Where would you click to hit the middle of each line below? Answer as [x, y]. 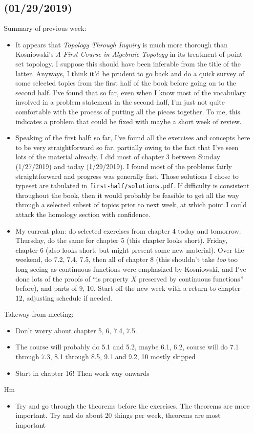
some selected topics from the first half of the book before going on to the [126, 83]
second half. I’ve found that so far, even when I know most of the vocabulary [131, 92]
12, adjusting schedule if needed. [64, 297]
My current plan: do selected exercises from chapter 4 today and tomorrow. [128, 230]
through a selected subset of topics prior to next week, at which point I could [131, 205]
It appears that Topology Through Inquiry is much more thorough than [122, 44]
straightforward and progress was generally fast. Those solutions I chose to [127, 176]
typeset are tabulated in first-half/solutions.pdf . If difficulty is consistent [132, 185]
